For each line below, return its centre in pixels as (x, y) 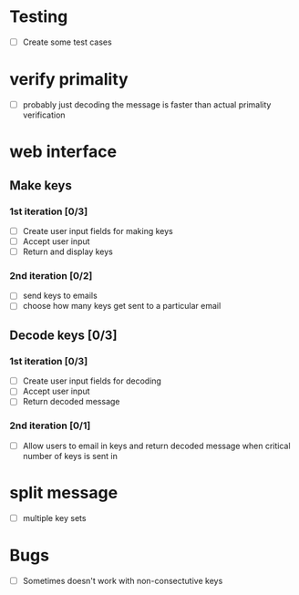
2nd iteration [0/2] (51, 275)
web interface (63, 152)
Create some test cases (67, 42)
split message (64, 492)
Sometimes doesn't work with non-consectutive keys (123, 580)
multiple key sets (54, 518)
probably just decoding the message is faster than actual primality (147, 104)
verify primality (69, 80)
